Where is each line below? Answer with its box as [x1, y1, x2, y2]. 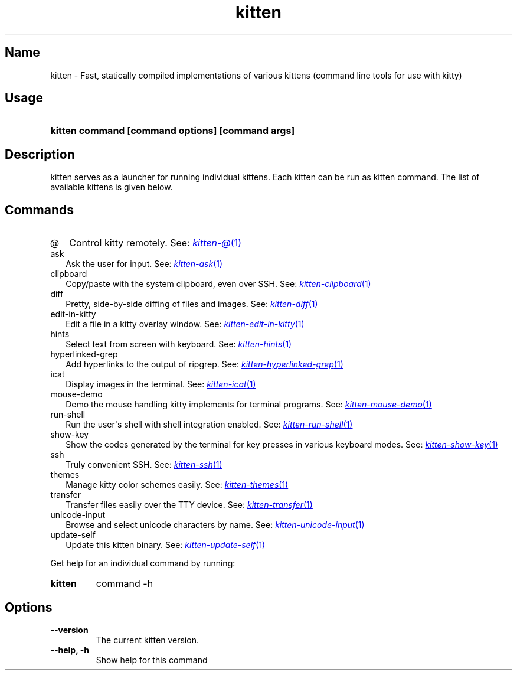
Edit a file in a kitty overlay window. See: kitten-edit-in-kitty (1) [66, 319, 305, 330]
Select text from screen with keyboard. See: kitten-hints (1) [66, 339, 292, 350]
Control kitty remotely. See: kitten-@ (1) [69, 237, 241, 249]
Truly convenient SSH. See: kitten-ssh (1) [66, 459, 222, 470]
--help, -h [50, 644, 89, 655]
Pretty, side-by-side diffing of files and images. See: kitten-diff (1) [66, 299, 318, 309]
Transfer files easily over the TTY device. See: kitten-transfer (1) [66, 500, 313, 510]
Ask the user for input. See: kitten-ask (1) [66, 259, 223, 269]
